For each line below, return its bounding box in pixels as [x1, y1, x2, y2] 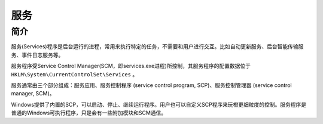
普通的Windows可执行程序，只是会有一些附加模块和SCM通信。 [11, 109, 167, 116]
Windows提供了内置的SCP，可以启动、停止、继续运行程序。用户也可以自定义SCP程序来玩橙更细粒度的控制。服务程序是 [11, 101, 307, 108]
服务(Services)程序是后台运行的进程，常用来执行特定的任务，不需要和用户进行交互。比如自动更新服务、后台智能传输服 [11, 43, 304, 50]
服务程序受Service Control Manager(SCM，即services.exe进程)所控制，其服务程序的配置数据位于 [11, 63, 251, 70]
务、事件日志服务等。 [11, 51, 64, 58]
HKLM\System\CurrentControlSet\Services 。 [11, 70, 138, 77]
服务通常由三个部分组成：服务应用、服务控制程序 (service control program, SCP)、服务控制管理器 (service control [11, 81, 292, 89]
